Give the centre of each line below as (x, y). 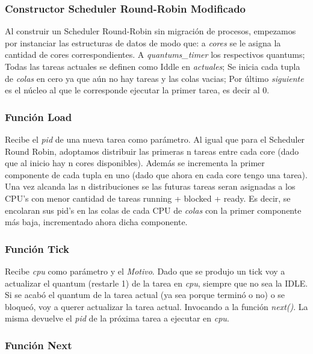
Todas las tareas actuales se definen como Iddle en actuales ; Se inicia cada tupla (153, 66)
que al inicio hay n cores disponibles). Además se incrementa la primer (135, 163)
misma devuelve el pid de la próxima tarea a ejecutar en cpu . (117, 318)
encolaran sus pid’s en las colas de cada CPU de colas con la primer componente (153, 210)
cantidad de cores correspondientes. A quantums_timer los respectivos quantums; (155, 54)
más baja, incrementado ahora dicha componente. (96, 222)
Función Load (39, 116)
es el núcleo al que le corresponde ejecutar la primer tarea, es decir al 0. (137, 90)
